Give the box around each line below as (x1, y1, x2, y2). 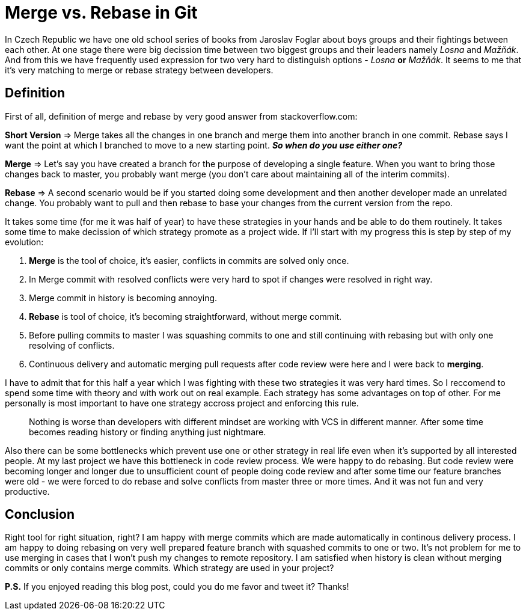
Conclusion (5, 507, 75, 522)
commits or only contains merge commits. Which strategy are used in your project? (5, 563, 334, 574)
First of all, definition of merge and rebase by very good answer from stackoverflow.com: (5, 111, 358, 121)
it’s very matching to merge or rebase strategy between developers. (5, 64, 274, 75)
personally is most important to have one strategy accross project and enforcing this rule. (5, 397, 359, 408)
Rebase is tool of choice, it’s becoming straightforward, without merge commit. (29, 311, 342, 322)
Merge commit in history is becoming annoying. (29, 292, 218, 303)
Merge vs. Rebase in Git (5, 2, 198, 23)
